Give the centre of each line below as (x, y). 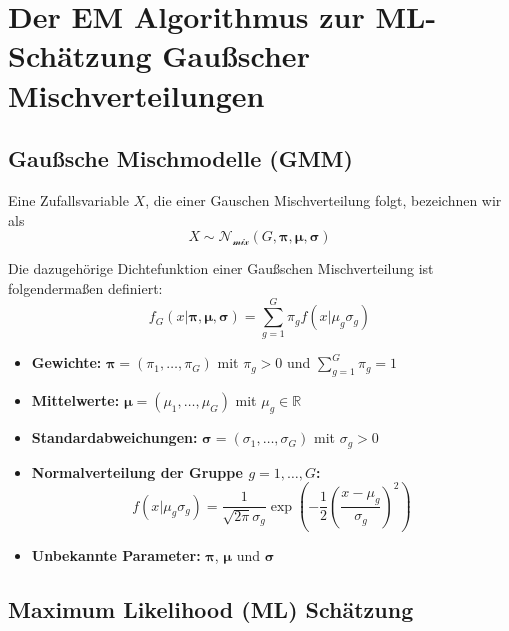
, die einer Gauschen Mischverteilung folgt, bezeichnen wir (323, 199)
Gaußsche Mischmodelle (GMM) (180, 158)
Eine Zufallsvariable (68, 199)
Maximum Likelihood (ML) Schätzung (211, 609)
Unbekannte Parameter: (116, 555)
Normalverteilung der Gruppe (137, 471)
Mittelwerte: (75, 400)
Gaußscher (236, 55)
